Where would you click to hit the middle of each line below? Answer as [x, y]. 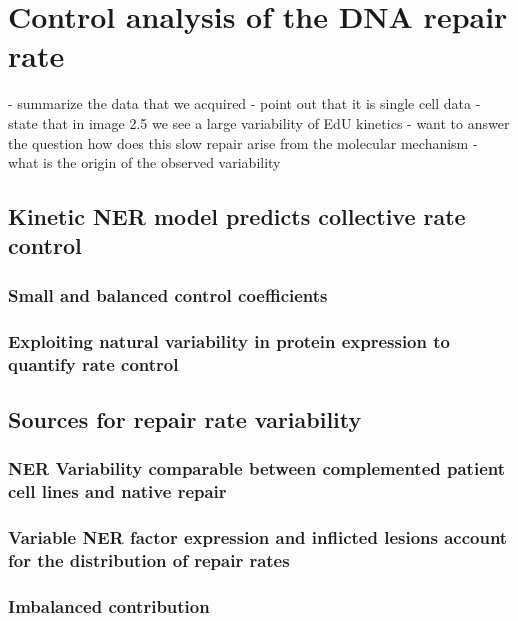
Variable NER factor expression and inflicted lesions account [258, 536]
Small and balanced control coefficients [168, 294]
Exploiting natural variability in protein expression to [229, 340]
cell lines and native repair [117, 491]
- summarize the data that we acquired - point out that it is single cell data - [244, 103]
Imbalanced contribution [109, 605]
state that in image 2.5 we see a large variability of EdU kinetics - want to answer [259, 122]
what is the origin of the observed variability [144, 162]
